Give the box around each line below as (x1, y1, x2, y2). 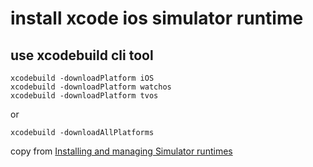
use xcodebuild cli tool (10, 47, 154, 64)
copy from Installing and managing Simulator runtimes (10, 145, 233, 157)
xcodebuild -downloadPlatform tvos (10, 91, 159, 101)
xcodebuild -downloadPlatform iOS (10, 73, 155, 83)
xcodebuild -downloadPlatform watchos (10, 82, 172, 92)
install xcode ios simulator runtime (10, 7, 304, 30)
